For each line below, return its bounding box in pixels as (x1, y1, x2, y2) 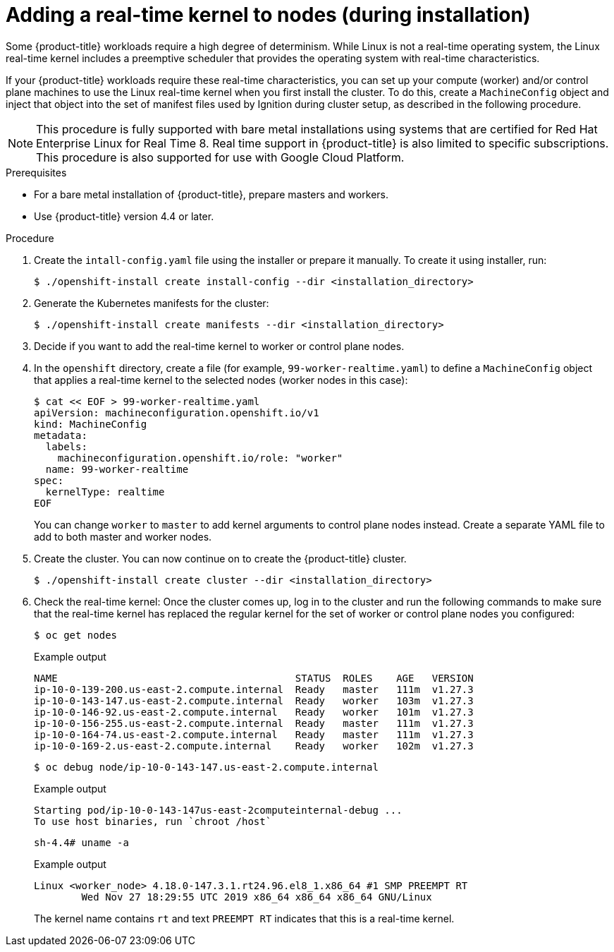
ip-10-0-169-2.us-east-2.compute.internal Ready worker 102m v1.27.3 (34, 740, 474, 752)
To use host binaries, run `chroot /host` (34, 815, 272, 827)
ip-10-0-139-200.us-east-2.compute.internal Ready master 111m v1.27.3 (34, 683, 474, 695)
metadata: (34, 429, 87, 441)
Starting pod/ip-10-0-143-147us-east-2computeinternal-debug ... (34, 804, 403, 816)
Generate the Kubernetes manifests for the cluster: (34, 296, 269, 309)
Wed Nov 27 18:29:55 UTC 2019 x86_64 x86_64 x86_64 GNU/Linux (81, 891, 432, 903)
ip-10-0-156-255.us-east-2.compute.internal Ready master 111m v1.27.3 (34, 717, 474, 729)
